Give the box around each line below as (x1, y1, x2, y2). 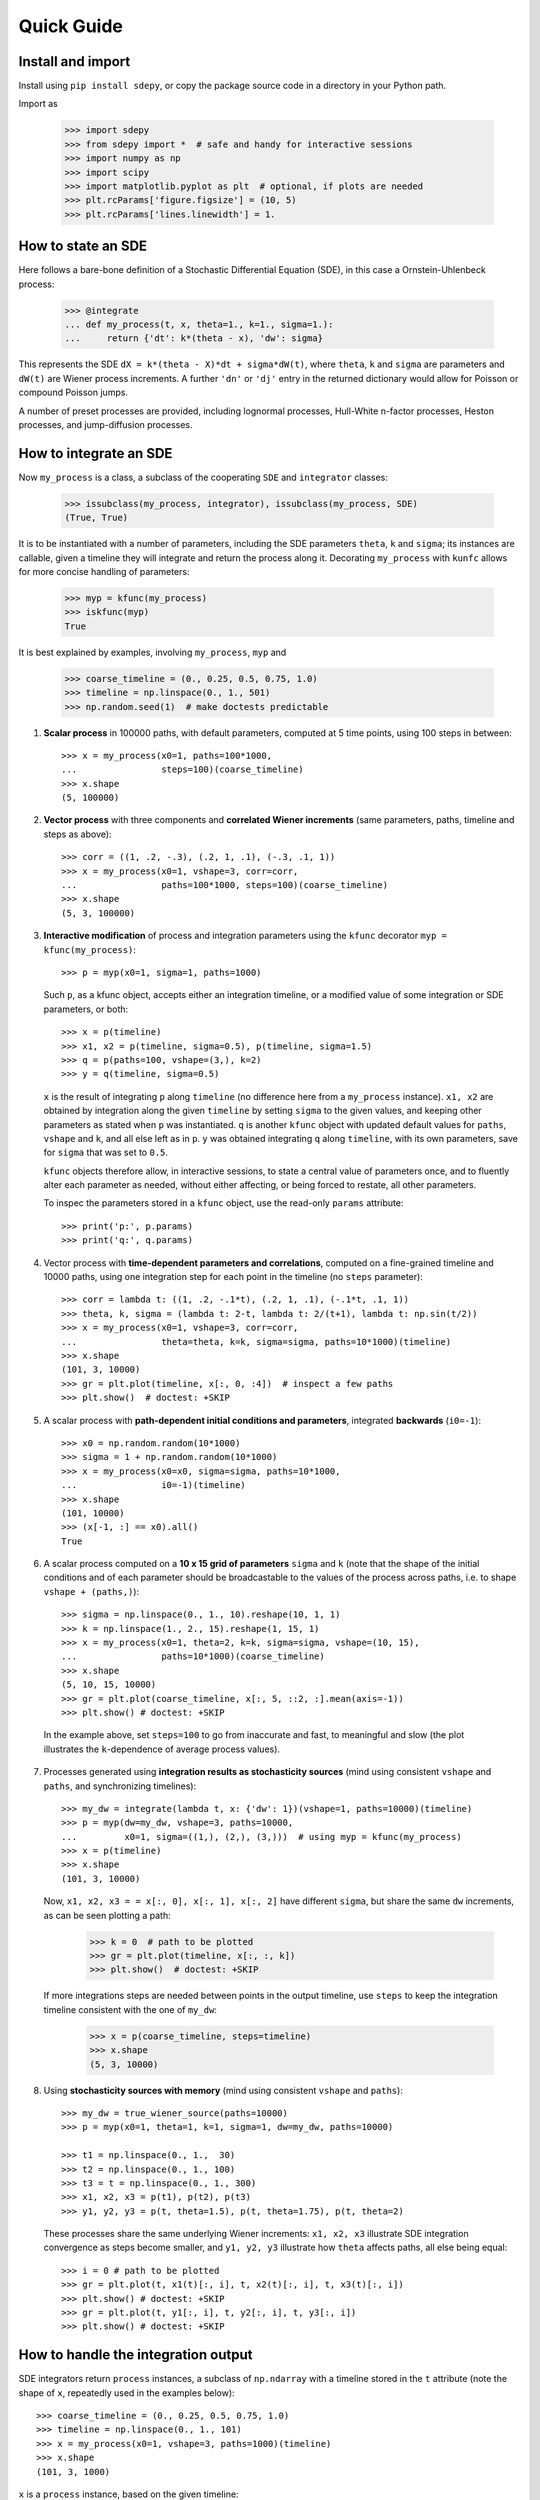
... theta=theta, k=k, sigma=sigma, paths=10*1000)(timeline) (61, 1336, 452, 1347)
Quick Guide (18, 15, 124, 37)
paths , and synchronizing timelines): (43, 1780, 197, 1792)
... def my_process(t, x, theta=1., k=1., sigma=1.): (64, 319, 334, 330)
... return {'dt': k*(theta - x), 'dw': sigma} (64, 333, 324, 344)
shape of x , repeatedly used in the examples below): (18, 2386, 235, 2399)
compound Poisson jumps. (18, 386, 129, 399)
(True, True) (64, 512, 129, 524)
